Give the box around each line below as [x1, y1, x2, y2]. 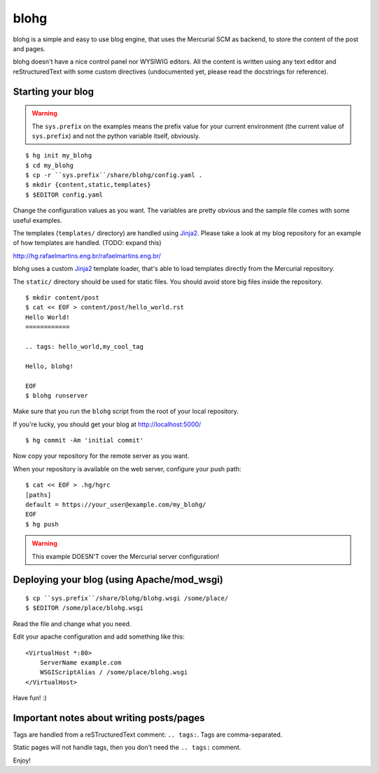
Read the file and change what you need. [13, 620, 132, 628]
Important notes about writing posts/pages [13, 711, 205, 724]
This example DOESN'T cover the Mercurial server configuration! [31, 552, 220, 560]
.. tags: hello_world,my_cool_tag [25, 342, 143, 350]
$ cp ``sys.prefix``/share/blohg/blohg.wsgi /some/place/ [25, 594, 229, 602]
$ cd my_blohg [25, 161, 73, 169]
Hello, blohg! [25, 362, 73, 370]
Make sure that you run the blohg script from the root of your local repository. [13, 407, 239, 416]
